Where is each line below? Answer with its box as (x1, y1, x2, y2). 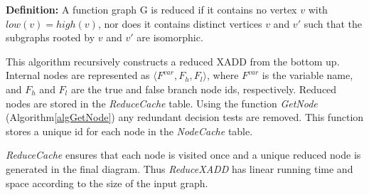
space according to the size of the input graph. (6, 175, 208, 190)
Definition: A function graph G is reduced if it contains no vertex (6, 2, 297, 16)
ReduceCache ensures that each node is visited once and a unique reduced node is (6, 147, 361, 162)
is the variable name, (262, 68, 353, 83)
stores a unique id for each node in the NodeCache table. (6, 123, 253, 138)
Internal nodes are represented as (6, 68, 150, 83)
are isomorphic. (137, 30, 203, 45)
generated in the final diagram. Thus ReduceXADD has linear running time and (6, 161, 353, 176)
